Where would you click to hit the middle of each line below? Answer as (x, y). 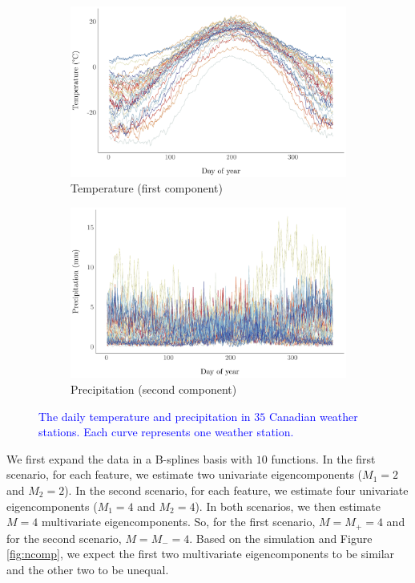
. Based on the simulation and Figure (281, 538)
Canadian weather (313, 416)
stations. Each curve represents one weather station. (166, 432)
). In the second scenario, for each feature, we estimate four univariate (236, 490)
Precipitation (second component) (154, 389)
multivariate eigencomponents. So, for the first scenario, (178, 522)
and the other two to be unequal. (88, 569)
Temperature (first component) (147, 188)
